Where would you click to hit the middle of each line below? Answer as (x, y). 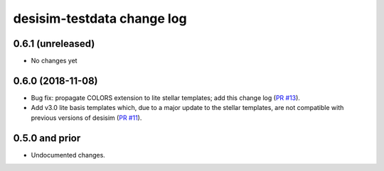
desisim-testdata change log (100, 18)
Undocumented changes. (68, 155)
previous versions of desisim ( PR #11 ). (86, 118)
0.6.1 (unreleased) (54, 44)
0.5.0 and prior (47, 138)
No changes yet (54, 61)
